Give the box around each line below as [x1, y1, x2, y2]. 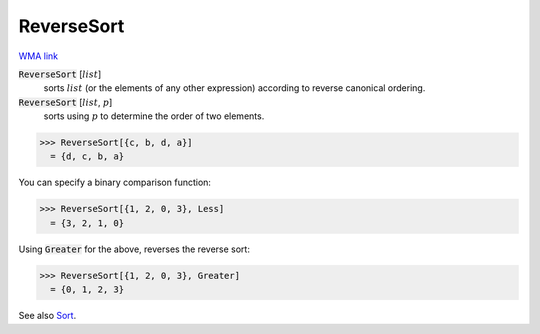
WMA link [18, 50, 59, 62]
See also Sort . [18, 310, 77, 322]
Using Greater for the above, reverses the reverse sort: [18, 243, 250, 255]
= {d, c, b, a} [50, 151, 125, 162]
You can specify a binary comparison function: [18, 176, 212, 189]
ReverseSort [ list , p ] [18, 96, 113, 108]
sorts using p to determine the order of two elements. [43, 110, 265, 122]
